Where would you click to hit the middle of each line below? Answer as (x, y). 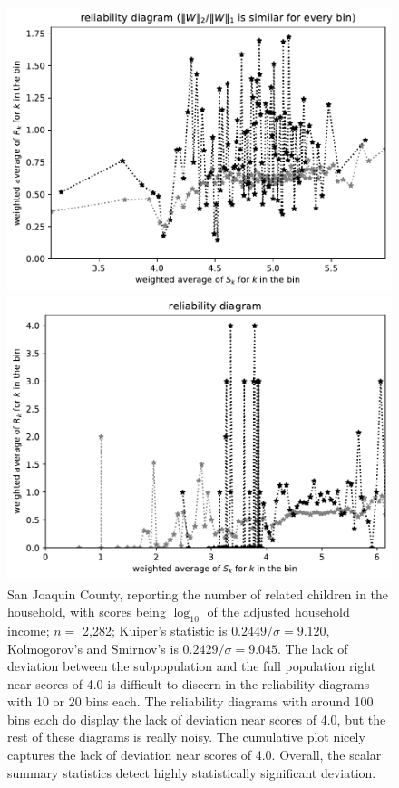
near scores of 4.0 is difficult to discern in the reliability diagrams (189, 683)
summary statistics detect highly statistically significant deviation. (192, 772)
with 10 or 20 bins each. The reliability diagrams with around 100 (190, 701)
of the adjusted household (278, 612)
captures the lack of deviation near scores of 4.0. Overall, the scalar (195, 755)
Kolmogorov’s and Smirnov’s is (93, 648)
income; (29, 630)
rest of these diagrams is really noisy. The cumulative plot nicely (186, 737)
